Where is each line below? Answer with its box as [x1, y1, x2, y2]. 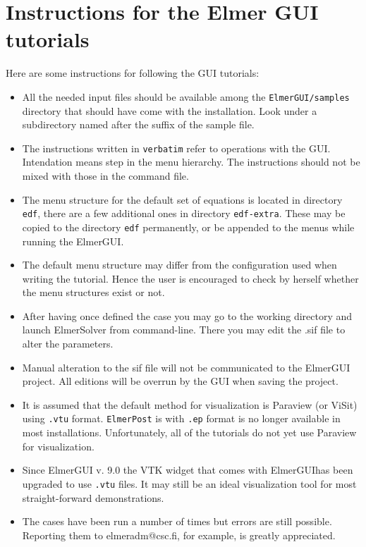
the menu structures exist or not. [22, 285, 165, 300]
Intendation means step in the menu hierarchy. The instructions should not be [22, 154, 360, 169]
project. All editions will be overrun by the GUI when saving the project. [22, 374, 338, 388]
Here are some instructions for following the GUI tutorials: [6, 66, 260, 80]
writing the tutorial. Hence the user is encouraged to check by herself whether [22, 271, 359, 285]
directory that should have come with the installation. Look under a [22, 103, 317, 118]
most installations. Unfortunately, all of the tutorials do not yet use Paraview [22, 425, 357, 440]
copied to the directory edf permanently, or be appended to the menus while [22, 219, 355, 234]
